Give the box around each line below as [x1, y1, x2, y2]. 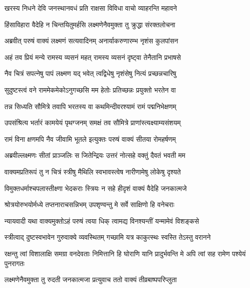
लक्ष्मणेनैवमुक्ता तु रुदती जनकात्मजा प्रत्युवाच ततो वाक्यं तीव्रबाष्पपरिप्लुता [4, 274, 177, 285]
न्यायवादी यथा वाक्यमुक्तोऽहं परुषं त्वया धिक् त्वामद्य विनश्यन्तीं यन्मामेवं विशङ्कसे [4, 215, 199, 226]
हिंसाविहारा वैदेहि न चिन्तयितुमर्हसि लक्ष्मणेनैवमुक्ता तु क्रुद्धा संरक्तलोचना [4, 19, 175, 29]
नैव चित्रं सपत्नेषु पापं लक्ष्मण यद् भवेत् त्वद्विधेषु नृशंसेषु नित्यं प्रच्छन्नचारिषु [4, 68, 176, 78]
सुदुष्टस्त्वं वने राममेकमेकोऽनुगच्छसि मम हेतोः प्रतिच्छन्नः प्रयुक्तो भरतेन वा [4, 84, 176, 95]
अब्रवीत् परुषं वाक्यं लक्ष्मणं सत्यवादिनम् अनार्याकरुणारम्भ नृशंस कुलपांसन [4, 36, 178, 46]
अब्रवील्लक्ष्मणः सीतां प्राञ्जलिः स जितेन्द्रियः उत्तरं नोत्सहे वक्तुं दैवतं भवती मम [4, 150, 186, 160]
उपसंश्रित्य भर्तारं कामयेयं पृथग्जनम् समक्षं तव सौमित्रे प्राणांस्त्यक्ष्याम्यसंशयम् [4, 117, 181, 128]
